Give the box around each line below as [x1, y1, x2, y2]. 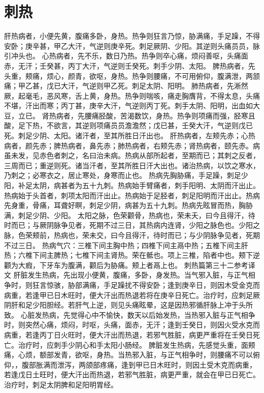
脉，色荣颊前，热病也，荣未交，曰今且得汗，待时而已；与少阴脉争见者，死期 [4, 230, 260, 240]
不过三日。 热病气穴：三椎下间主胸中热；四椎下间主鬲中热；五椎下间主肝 [4, 239, 248, 250]
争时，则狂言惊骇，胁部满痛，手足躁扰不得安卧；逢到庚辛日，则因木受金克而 [4, 279, 260, 290]
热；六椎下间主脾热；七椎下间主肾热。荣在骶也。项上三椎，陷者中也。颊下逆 [4, 250, 260, 260]
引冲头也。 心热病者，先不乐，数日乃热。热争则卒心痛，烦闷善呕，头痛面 [4, 50, 248, 61]
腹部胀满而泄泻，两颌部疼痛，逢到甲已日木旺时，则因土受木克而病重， [21, 359, 256, 370]
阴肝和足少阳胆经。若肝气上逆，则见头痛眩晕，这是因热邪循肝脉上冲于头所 [4, 299, 253, 310]
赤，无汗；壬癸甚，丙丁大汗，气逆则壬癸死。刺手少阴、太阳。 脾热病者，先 [4, 60, 255, 71]
